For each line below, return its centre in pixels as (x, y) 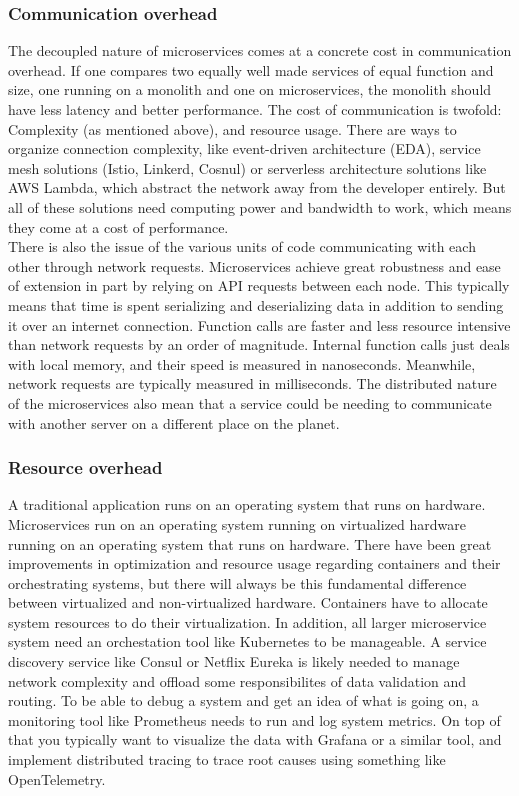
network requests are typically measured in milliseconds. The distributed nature (252, 383)
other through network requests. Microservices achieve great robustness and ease (254, 265)
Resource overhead (85, 467)
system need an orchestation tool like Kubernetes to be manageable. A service (247, 641)
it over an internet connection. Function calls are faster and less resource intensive (259, 324)
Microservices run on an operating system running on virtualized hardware (237, 523)
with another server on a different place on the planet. (174, 422)
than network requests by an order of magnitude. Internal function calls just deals (259, 344)
